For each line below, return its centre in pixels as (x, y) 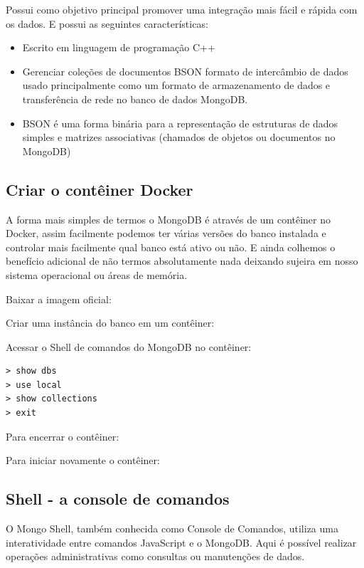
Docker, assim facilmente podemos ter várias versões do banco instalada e (166, 233)
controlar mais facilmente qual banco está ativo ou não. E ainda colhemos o (171, 247)
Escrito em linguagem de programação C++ (119, 47)
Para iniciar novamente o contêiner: (83, 460)
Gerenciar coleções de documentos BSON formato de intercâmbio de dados (185, 71)
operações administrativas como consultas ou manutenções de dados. (155, 556)
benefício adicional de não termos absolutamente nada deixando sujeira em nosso (182, 261)
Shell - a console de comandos (118, 499)
